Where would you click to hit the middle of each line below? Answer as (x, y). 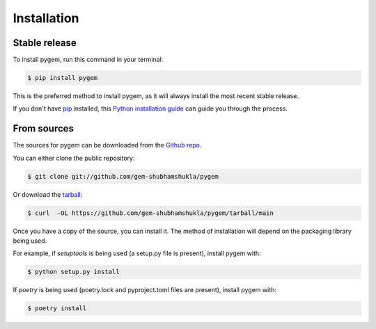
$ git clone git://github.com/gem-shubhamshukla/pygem (123, 176)
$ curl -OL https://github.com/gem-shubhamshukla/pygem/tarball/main (151, 213)
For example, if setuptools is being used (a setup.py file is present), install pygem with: (137, 253)
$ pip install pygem (62, 78)
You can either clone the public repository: (74, 158)
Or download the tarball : (48, 194)
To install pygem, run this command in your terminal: (88, 60)
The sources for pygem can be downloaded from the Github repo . (107, 145)
